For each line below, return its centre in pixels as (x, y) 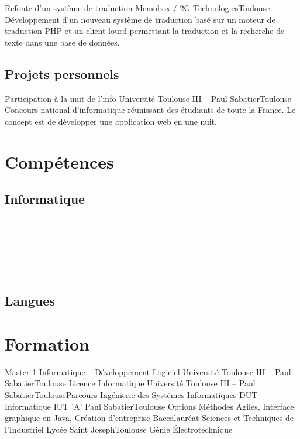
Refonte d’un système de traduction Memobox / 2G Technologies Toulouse (137, 8)
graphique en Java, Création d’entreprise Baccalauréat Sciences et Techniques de (149, 418)
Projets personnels (62, 73)
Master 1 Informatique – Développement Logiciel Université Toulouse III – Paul (148, 371)
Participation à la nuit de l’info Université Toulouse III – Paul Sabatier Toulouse (148, 98)
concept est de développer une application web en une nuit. (111, 121)
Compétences (59, 161)
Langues (30, 301)
